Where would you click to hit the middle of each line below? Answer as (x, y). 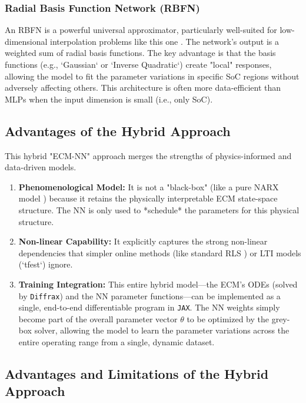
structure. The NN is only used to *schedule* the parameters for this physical (159, 209)
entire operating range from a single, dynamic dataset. (117, 342)
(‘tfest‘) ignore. (46, 264)
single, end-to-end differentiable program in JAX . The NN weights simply (149, 307)
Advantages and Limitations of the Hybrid (137, 374)
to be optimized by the (228, 318)
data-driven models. (41, 167)
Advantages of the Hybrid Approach (118, 131)
